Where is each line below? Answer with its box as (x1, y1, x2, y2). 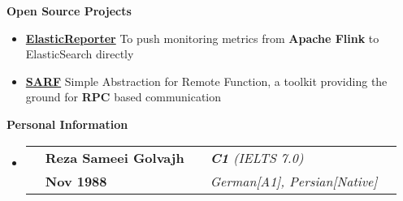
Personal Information (6, 115, 128, 132)
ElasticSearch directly (25, 45, 134, 62)
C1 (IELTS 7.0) (210, 148, 304, 167)
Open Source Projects (6, 2, 132, 19)
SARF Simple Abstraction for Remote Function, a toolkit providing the (25, 72, 388, 89)
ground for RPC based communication (25, 88, 222, 105)
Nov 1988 (45, 171, 107, 190)
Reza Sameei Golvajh (45, 148, 184, 167)
